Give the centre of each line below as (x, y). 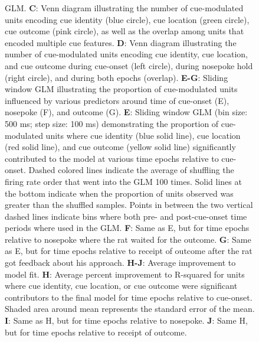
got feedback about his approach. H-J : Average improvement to (120, 263)
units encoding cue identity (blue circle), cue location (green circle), (127, 19)
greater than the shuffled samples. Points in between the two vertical (129, 205)
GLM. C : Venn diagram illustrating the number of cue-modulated (124, 8)
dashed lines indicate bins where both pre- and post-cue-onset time (126, 216)
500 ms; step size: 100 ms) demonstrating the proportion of (112, 123)
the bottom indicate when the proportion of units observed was (119, 193)
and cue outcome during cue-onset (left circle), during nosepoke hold (129, 65)
